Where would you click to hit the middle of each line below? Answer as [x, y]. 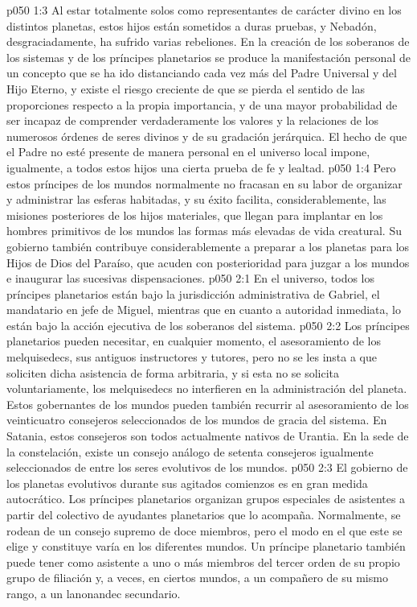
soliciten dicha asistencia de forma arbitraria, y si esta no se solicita [173, 372]
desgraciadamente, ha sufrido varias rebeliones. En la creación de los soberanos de [208, 41]
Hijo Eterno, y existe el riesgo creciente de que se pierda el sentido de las [186, 88]
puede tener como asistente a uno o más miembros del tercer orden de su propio [203, 562]
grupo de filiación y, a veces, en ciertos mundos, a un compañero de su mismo [197, 578]
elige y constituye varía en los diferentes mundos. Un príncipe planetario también [206, 546]
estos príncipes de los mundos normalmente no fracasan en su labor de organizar [204, 183]
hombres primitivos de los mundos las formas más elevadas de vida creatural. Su [204, 231]
